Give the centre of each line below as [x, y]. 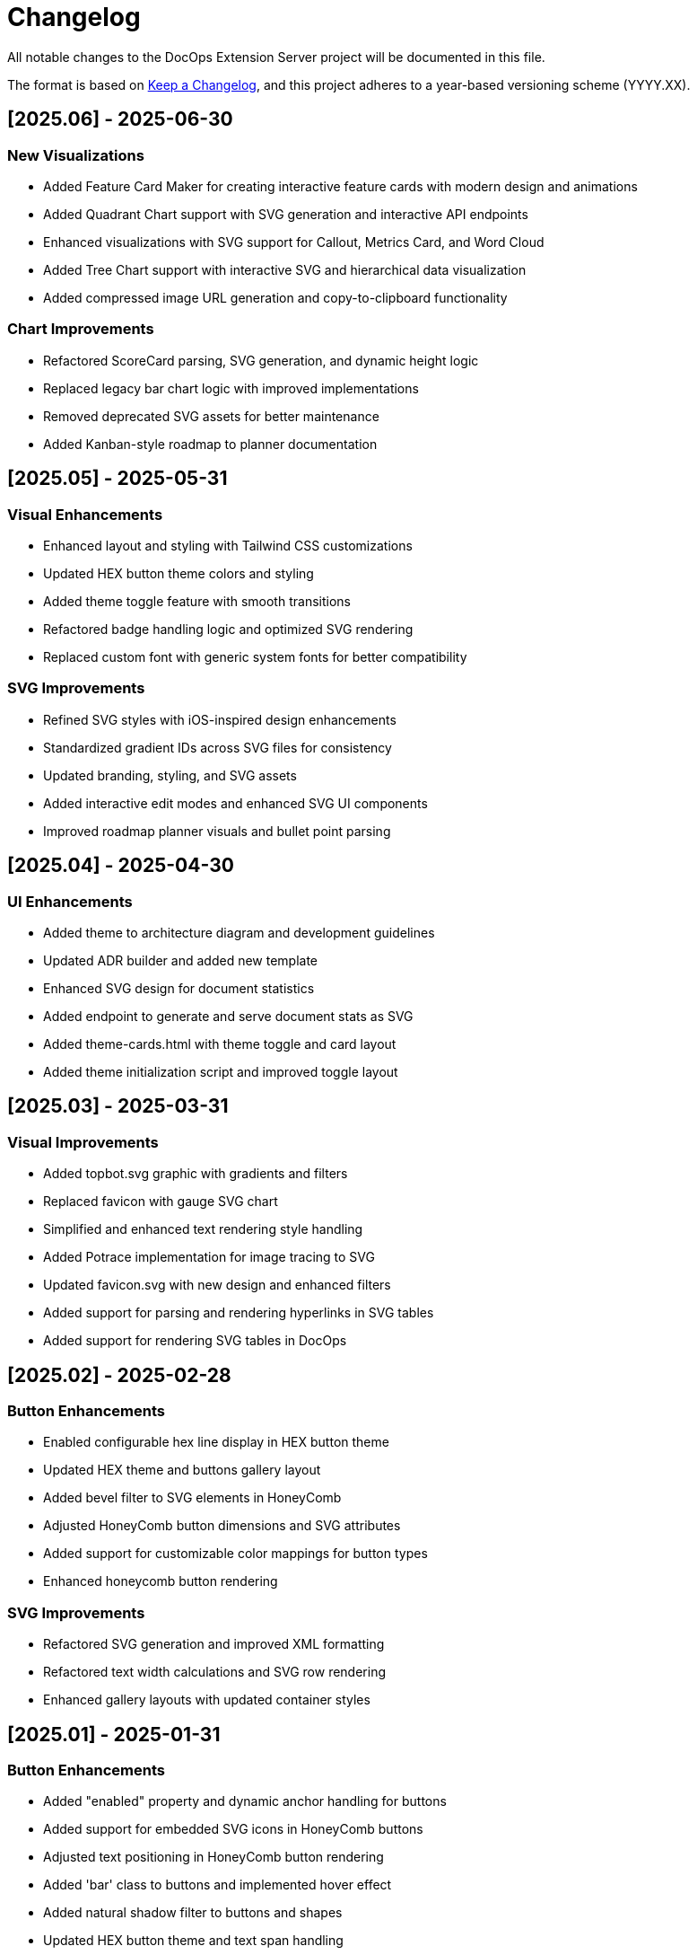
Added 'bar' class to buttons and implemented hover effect [218, 1885]
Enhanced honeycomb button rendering [161, 1581]
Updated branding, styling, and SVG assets [170, 775]
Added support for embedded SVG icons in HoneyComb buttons [233, 1829]
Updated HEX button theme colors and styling [179, 573]
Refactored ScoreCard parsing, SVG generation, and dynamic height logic [261, 360]
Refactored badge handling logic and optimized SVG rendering [228, 629]
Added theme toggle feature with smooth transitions [197, 601]
